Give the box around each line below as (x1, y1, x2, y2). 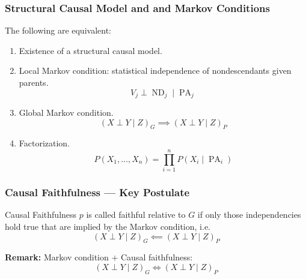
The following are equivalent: (5, 24, 111, 37)
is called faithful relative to (86, 208, 186, 221)
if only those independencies (197, 208, 301, 221)
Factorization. (19, 137, 70, 149)
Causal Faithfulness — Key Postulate (5, 185, 190, 200)
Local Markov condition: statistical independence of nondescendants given (19, 64, 292, 77)
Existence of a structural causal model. (19, 44, 162, 56)
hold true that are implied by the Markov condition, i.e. (5, 220, 210, 232)
